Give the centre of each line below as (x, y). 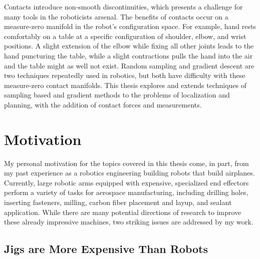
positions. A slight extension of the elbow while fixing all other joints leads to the (129, 46)
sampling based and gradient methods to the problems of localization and (117, 95)
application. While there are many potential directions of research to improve (123, 212)
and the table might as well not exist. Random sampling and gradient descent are (129, 65)
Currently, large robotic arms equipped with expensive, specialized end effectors (126, 182)
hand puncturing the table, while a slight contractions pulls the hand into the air (128, 55)
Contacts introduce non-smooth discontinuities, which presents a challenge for (123, 6)
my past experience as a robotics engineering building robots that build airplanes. (129, 173)
